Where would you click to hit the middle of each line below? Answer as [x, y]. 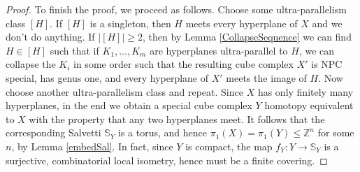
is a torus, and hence [163, 132]
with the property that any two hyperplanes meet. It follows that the [177, 119]
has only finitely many [305, 91]
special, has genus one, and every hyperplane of [107, 77]
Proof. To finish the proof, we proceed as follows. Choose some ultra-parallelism [176, 9]
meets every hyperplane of [242, 23]
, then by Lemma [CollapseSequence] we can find [247, 37]
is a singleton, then [130, 23]
